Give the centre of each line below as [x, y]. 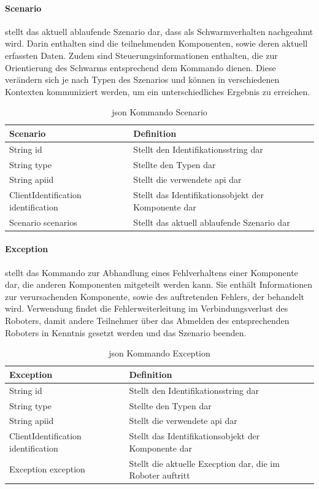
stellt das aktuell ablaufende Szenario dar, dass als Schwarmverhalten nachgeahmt [159, 31]
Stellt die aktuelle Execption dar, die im [204, 463]
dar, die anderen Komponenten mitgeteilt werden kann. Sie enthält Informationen [159, 284]
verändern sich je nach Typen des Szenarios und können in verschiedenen [142, 79]
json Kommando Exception [159, 353]
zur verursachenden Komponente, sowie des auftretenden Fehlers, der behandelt [155, 296]
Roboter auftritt [159, 475]
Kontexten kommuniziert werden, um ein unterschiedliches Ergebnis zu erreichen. [158, 91]
